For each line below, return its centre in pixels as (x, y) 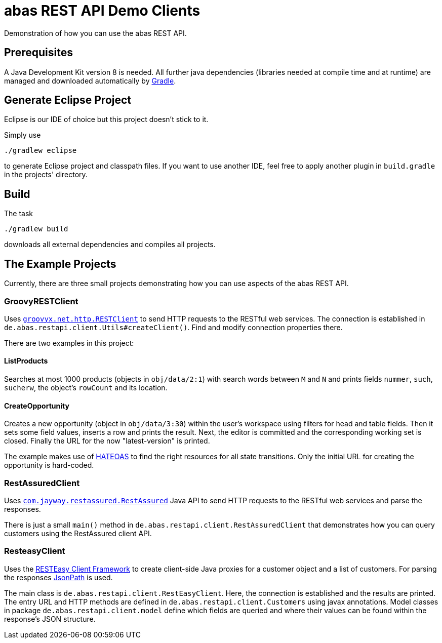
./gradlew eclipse (41, 151)
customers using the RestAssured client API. (78, 534)
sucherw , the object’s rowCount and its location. (86, 388)
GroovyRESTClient (41, 301)
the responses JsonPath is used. (58, 577)
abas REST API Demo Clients (102, 11)
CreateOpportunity (37, 406)
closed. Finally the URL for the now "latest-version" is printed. (107, 441)
